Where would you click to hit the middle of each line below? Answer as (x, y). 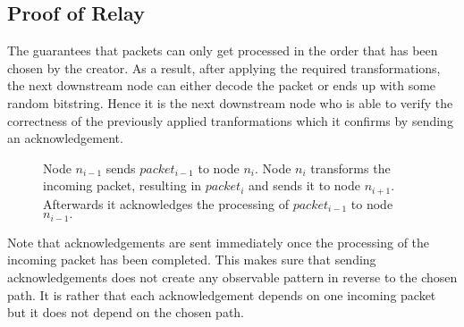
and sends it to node (304, 185)
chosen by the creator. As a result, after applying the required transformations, (224, 67)
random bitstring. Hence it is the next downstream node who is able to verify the (230, 102)
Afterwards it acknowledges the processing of (166, 203)
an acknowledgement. (65, 138)
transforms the (350, 168)
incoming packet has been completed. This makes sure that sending (192, 260)
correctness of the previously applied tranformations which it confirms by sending (230, 120)
